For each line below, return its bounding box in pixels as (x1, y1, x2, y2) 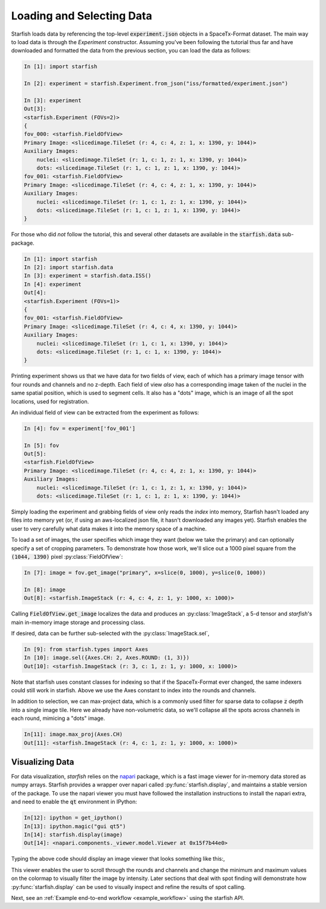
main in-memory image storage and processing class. (11, 618, 145, 626)
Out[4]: (24, 289, 46, 296)
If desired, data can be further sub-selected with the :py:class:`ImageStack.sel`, (11, 629, 209, 637)
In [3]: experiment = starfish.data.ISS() (24, 272, 152, 279)
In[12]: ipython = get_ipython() (24, 814, 123, 821)
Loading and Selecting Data (11, 9, 152, 22)
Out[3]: (24, 106, 46, 112)
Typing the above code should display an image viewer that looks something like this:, (11, 855, 225, 862)
